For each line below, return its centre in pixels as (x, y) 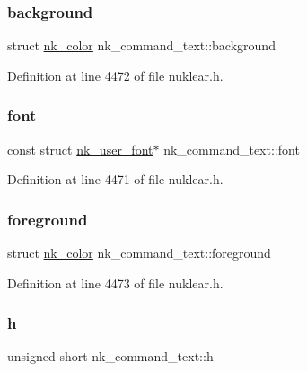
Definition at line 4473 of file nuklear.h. (115, 283)
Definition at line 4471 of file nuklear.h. (115, 179)
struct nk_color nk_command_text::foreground (139, 253)
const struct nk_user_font (80, 149)
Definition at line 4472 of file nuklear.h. (115, 75)
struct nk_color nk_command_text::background (141, 45)
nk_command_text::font (232, 149)
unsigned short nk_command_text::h (110, 356)
